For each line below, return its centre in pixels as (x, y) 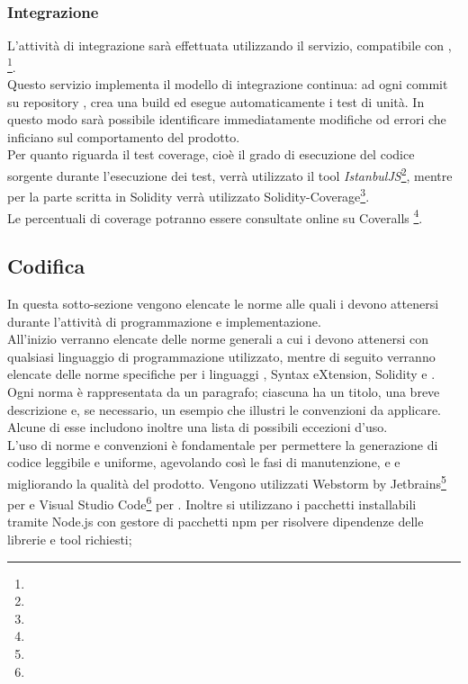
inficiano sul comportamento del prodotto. (124, 136)
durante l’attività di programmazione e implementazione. (164, 321)
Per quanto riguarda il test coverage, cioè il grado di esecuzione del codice (211, 154)
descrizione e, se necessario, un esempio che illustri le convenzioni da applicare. (225, 409)
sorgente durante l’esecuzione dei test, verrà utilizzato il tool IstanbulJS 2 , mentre (230, 174)
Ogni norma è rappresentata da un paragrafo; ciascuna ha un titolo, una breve (224, 391)
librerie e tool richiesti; (70, 540)
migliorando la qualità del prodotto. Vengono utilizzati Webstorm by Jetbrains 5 (227, 481)
